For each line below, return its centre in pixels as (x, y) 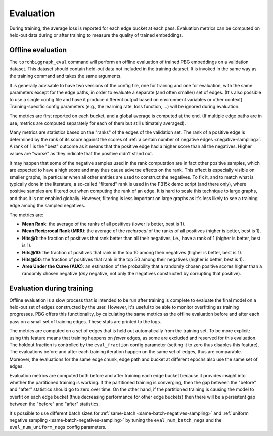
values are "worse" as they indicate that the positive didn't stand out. (81, 153)
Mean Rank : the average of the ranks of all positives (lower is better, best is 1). (104, 224)
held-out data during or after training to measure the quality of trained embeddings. (96, 35)
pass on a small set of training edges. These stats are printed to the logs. (85, 321)
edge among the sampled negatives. (47, 206)
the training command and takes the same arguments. (65, 76)
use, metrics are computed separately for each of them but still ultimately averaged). (98, 123)
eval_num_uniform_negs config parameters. (58, 427)
